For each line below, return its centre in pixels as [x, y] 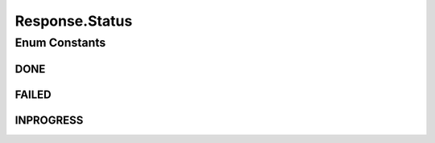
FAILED [33, 94]
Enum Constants [60, 43]
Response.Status [74, 21]
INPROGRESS [49, 120]
